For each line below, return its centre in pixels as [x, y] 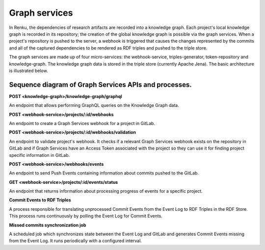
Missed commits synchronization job [48, 225]
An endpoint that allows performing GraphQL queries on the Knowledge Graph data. [94, 105]
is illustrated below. [29, 71]
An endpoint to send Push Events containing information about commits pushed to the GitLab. [104, 173]
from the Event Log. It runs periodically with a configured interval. [75, 241]
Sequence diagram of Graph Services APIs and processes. [100, 85]
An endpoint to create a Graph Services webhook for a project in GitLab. [82, 123]
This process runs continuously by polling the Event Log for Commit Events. [86, 216]
